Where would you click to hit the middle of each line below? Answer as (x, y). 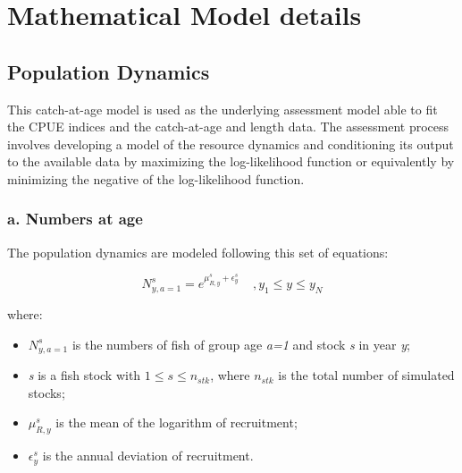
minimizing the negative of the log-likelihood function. (156, 178)
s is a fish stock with (84, 375)
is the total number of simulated (366, 375)
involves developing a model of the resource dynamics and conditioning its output (231, 144)
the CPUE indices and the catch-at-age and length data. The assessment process (228, 127)
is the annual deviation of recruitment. (148, 456)
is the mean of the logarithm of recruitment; (176, 422)
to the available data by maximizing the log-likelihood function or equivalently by (231, 161)
